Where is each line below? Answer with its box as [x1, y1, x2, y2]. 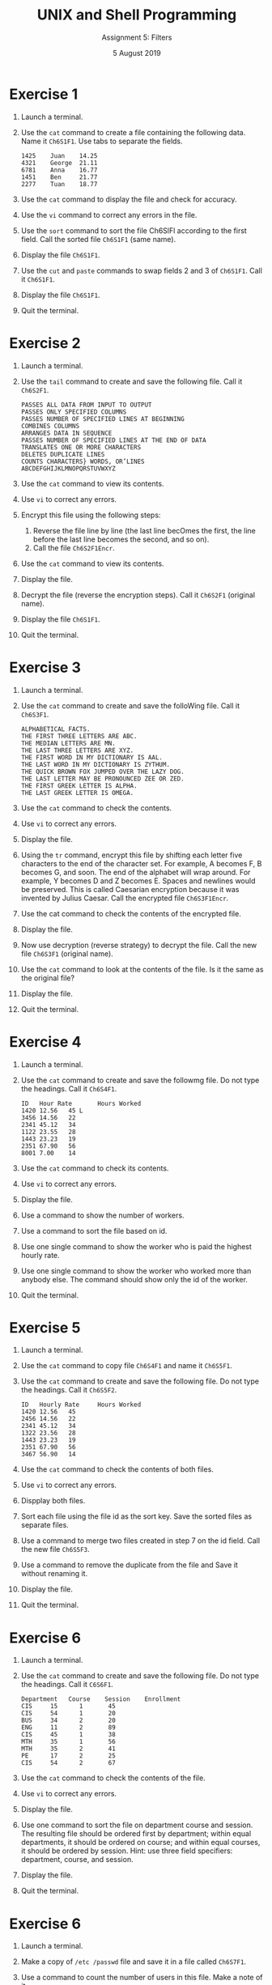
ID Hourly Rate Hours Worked [20, 1401, 142, 1409]
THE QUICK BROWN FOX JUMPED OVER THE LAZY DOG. [20, 767, 185, 776]
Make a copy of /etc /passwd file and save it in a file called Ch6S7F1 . [20, 1957, 246, 1966]
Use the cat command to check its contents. [20, 1163, 169, 1173]
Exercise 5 [9, 1318, 81, 1337]
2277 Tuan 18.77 [20, 180, 98, 188]
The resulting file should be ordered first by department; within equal [20, 1829, 252, 1838]
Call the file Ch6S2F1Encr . [32, 542, 116, 552]
